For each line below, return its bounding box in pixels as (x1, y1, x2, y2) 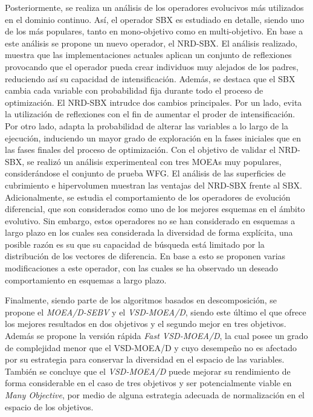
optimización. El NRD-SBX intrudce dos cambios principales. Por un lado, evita (5, 95, 302, 108)
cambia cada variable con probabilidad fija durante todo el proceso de (5, 84, 263, 97)
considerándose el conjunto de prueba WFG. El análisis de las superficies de (5, 167, 286, 179)
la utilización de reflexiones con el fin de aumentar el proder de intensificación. (5, 108, 295, 120)
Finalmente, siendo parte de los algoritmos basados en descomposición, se (5, 294, 277, 306)
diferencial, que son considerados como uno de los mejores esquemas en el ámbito (5, 202, 305, 215)
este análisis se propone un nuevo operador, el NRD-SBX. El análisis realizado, (5, 36, 298, 49)
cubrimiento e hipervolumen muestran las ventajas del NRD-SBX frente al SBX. (5, 178, 302, 191)
